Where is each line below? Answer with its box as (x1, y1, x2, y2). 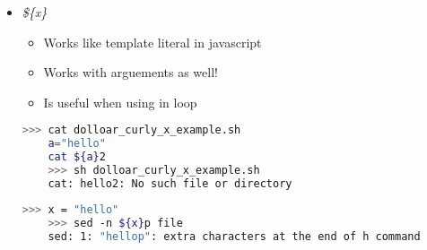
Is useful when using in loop (43, 92, 197, 111)
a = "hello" (48, 137, 106, 151)
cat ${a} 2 (48, 151, 106, 164)
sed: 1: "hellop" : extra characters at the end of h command (48, 229, 421, 243)
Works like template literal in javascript (43, 32, 262, 51)
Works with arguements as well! (43, 63, 218, 82)
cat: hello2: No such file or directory (48, 177, 292, 190)
